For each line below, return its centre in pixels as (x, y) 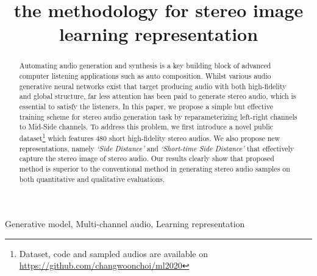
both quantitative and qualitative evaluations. (92, 179)
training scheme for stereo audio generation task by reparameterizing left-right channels (158, 116)
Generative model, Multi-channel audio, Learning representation (125, 224)
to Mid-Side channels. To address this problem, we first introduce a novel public (146, 127)
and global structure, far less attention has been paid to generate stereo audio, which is (158, 96)
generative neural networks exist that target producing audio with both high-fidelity (153, 86)
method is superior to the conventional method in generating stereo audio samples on (155, 168)
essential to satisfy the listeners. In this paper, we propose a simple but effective (146, 106)
